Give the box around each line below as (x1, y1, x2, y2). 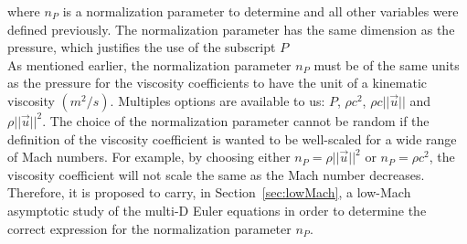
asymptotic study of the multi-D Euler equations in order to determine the (7, 200, 427, 219)
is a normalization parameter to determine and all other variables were (62, 2, 459, 20)
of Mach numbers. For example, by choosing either (7, 147, 291, 166)
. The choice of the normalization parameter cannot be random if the (42, 111, 430, 130)
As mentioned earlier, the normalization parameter (7, 55, 292, 74)
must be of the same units (313, 55, 460, 74)
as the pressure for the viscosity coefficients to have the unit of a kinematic (7, 73, 428, 92)
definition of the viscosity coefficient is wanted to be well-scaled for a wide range (7, 129, 457, 148)
